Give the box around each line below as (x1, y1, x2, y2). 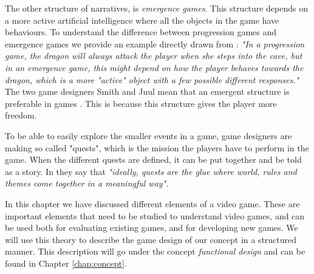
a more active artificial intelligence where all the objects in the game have (5, 13, 279, 26)
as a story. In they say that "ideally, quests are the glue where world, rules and (5, 165, 297, 177)
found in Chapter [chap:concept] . (5, 256, 127, 269)
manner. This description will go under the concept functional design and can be (5, 245, 305, 258)
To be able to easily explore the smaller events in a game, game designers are (5, 129, 292, 142)
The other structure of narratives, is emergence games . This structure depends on (5, 2, 308, 14)
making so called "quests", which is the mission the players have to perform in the (5, 141, 309, 154)
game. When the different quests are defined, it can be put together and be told (5, 153, 302, 166)
